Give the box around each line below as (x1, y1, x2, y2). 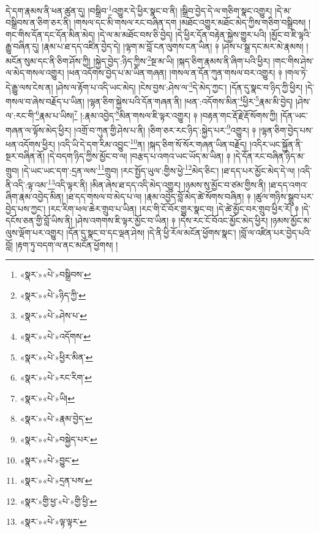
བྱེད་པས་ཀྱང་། (6, 202, 46, 215)
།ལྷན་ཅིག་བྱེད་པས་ (259, 123, 313, 136)
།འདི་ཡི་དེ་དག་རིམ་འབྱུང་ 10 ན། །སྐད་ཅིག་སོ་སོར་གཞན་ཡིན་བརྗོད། (58, 135, 247, 150)
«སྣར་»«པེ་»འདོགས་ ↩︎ (20, 329, 91, 342)
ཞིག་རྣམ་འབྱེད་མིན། (6, 190, 64, 203)
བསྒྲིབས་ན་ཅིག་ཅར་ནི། (6, 16, 71, 29)
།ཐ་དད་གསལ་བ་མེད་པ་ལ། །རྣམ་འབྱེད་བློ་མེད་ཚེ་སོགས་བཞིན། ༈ (66, 190, 251, 203)
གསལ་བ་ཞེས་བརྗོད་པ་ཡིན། (6, 94, 84, 107)
